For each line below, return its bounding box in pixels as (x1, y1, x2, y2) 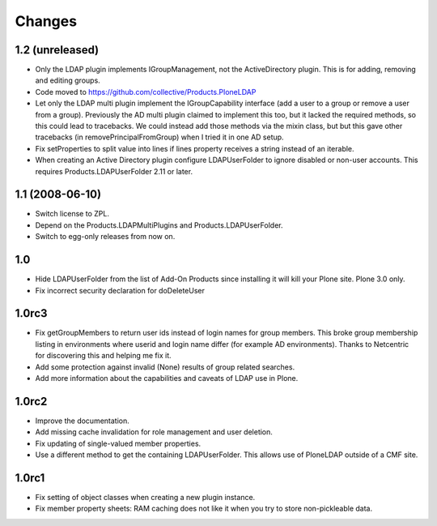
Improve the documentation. (35, 416, 129, 426)
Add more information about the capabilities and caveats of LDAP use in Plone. (35, 374, 299, 383)
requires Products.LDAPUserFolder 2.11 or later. (35, 166, 193, 176)
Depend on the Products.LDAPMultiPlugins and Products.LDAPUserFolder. (35, 220, 283, 230)
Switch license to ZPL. (35, 209, 109, 219)
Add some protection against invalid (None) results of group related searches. (35, 361, 295, 372)
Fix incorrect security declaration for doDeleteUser (35, 285, 206, 295)
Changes (15, 12, 77, 30)
